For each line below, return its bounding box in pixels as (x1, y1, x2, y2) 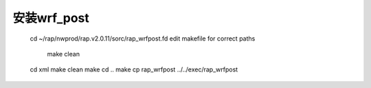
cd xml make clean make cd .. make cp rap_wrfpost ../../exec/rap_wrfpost (30, 65, 238, 74)
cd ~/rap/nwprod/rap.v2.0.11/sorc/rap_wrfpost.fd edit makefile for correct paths (30, 34, 256, 43)
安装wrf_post (12, 10, 89, 25)
